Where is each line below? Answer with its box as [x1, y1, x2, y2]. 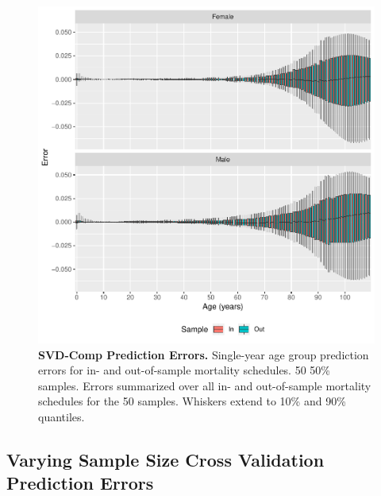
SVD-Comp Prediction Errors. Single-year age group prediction [38, 346, 369, 362]
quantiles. [38, 408, 85, 424]
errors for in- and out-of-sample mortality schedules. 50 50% [38, 362, 330, 378]
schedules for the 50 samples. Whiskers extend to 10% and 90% [38, 393, 346, 409]
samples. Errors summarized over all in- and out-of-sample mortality [38, 377, 371, 393]
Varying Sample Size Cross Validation [6, 447, 325, 471]
